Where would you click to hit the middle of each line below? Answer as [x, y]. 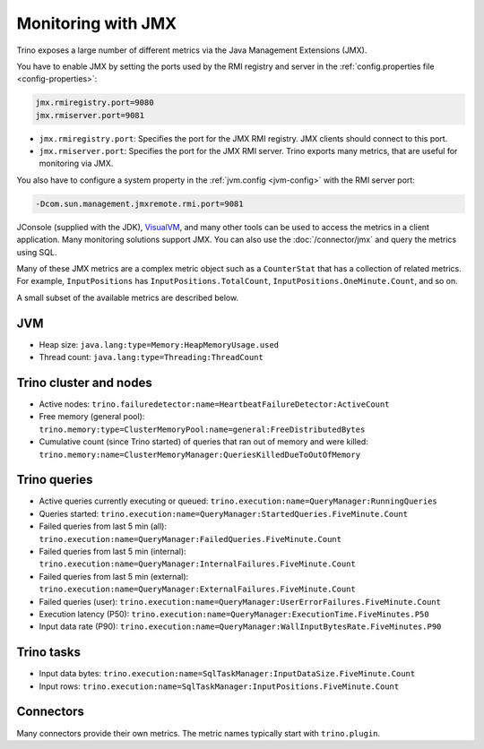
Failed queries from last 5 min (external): [114, 576]
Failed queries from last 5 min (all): [103, 526]
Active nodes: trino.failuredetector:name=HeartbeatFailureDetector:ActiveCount [214, 404]
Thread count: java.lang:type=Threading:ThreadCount [151, 357]
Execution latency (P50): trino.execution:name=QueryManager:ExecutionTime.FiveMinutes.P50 [234, 614]
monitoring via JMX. [76, 164]
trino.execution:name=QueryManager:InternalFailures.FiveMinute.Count [197, 564]
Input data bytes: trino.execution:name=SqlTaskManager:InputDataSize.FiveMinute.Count [227, 674]
